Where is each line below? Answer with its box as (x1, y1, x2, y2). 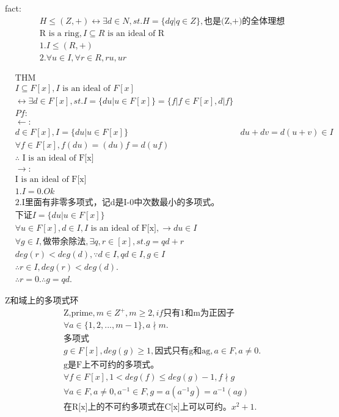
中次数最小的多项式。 (134, 198, 220, 208)
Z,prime (63, 309, 93, 318)
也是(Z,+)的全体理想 (204, 16, 285, 26)
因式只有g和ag (155, 347, 211, 356)
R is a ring (39, 29, 79, 38)
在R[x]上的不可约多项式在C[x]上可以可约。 (63, 402, 231, 412)
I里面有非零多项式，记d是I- (21, 198, 130, 208)
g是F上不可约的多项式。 (63, 360, 159, 369)
